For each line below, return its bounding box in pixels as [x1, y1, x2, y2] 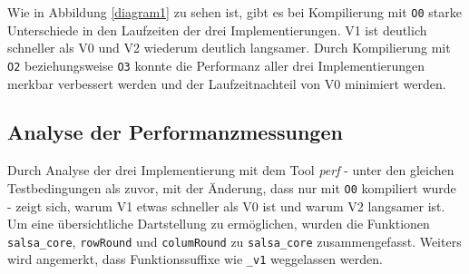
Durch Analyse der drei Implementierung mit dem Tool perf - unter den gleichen [7, 161, 454, 180]
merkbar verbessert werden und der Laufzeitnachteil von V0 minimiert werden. [7, 73, 446, 93]
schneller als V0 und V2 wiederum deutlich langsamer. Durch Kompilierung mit [7, 38, 451, 57]
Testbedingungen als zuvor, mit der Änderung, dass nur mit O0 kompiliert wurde [7, 178, 456, 197]
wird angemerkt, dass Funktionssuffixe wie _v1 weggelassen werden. [7, 250, 383, 269]
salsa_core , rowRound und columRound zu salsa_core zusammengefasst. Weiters [7, 231, 462, 250]
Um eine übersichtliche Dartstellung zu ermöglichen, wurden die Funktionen [7, 214, 430, 233]
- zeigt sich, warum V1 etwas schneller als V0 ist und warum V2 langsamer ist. [7, 196, 445, 215]
